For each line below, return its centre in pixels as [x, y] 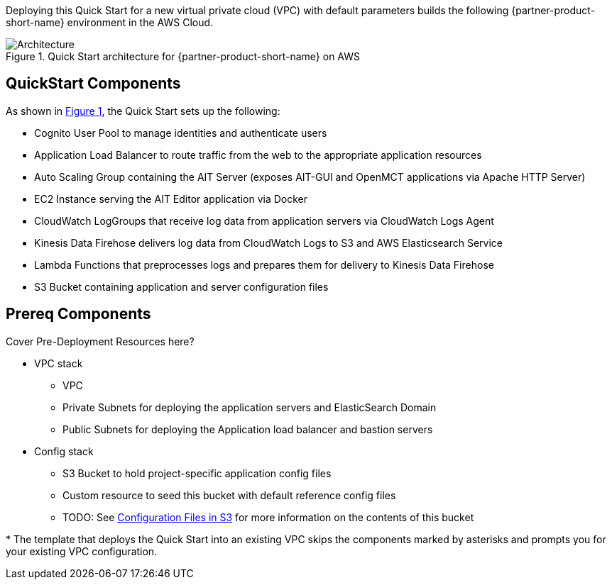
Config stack [64, 451]
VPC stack [59, 363]
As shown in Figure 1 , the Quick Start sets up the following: [143, 111]
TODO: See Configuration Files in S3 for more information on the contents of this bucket [268, 517]
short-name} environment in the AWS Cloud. [110, 22]
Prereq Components [78, 314]
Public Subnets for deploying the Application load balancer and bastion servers [248, 429]
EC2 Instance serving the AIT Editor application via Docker [171, 199]
